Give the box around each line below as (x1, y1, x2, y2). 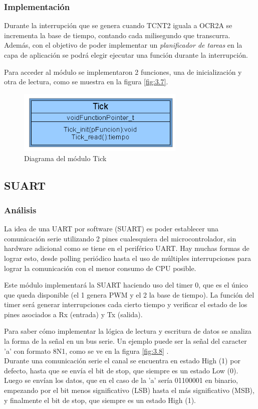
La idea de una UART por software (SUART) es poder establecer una (4, 223, 218, 234)
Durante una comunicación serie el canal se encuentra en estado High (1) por (4, 355, 240, 366)
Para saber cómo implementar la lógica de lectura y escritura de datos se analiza (4, 326, 251, 336)
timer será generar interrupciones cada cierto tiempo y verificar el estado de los (4, 299, 247, 310)
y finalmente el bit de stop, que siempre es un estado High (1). (4, 394, 196, 405)
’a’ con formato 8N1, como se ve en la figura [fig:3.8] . (4, 345, 169, 356)
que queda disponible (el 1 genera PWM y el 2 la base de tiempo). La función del (4, 289, 254, 300)
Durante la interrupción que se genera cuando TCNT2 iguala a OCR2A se (4, 20, 232, 31)
